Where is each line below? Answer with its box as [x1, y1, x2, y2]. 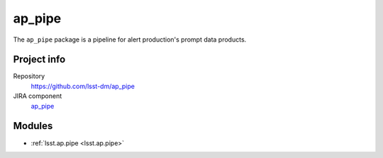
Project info [13, 54, 66, 66]
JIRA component [13, 92, 62, 100]
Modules [13, 120, 53, 132]
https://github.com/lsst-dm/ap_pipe [30, 82, 135, 90]
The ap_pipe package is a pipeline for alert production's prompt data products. [13, 35, 247, 44]
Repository [13, 72, 45, 80]
